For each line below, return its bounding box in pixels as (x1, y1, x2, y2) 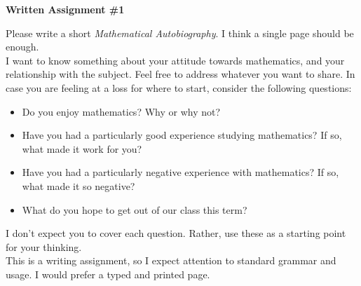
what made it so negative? (22, 178, 135, 193)
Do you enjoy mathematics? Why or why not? (22, 104, 221, 118)
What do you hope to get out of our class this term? (22, 202, 247, 217)
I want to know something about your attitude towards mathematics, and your (6, 53, 345, 67)
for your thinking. (6, 239, 82, 254)
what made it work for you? (22, 141, 142, 156)
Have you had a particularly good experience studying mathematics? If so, (22, 128, 342, 142)
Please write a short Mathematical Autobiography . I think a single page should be (6, 25, 354, 40)
